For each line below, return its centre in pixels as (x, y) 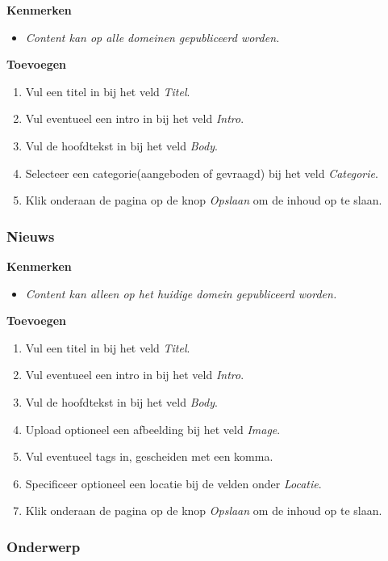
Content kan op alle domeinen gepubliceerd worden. (152, 37)
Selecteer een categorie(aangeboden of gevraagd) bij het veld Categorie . (202, 173)
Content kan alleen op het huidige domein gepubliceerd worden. (181, 293)
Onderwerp (44, 546)
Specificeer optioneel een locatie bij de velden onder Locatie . (173, 483)
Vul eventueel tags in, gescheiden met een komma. (149, 456)
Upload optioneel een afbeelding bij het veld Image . (153, 429)
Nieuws (31, 236)
